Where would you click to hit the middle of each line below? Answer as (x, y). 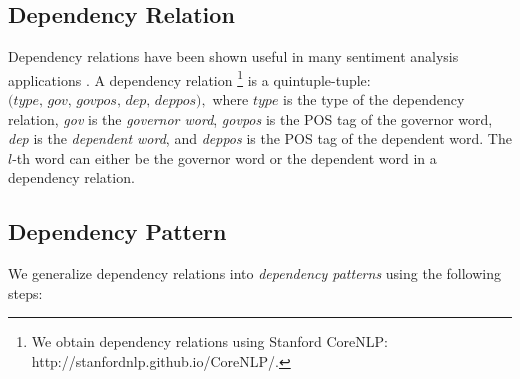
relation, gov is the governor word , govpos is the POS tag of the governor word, (250, 118)
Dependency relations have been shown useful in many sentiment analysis (233, 56)
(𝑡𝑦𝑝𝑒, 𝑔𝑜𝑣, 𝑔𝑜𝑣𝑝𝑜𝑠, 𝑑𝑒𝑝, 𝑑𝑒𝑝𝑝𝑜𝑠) (105, 101)
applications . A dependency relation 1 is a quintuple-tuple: (189, 78)
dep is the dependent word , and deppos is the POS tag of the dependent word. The (260, 138)
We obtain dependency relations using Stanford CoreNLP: (209, 341)
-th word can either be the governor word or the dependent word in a (224, 157)
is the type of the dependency (374, 99)
